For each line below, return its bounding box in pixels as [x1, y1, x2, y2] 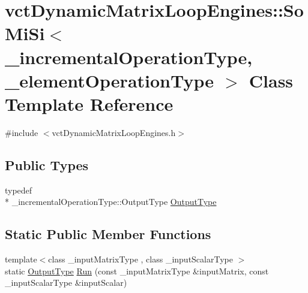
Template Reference [5, 91, 174, 116]
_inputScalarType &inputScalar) [5, 276, 127, 289]
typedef [5, 183, 32, 196]
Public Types [5, 155, 89, 174]
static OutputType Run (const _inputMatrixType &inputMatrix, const [5, 264, 269, 277]
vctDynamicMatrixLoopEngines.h [52, 126, 176, 138]
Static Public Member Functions [5, 225, 211, 243]
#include [5, 126, 38, 138]
